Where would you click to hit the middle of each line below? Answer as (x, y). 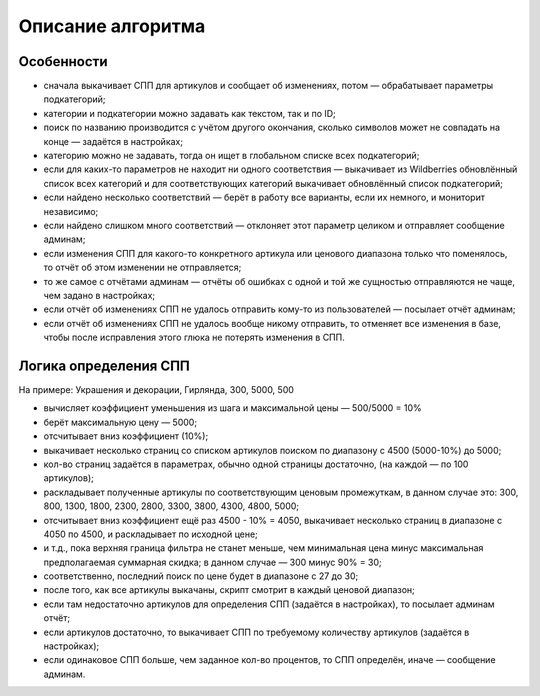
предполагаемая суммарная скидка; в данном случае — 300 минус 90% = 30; (212, 562)
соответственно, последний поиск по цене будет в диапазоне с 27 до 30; (201, 576)
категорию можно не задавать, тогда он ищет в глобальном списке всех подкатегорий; (231, 156)
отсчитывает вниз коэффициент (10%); (126, 436)
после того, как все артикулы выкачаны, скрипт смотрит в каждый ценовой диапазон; (229, 590)
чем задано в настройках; (99, 295)
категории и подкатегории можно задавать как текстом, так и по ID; (190, 113)
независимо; (71, 211)
